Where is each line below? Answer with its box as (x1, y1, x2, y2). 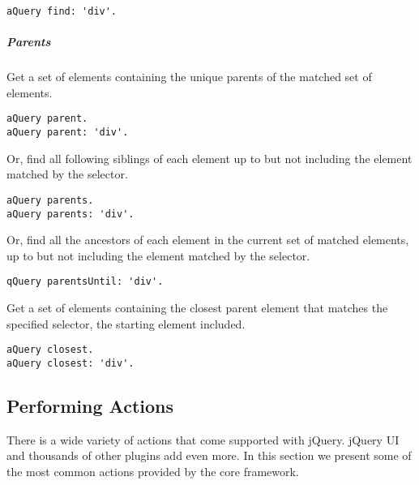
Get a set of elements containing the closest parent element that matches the (6, 299, 388, 316)
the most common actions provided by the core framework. (6, 462, 299, 479)
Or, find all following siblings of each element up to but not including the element (6, 149, 413, 166)
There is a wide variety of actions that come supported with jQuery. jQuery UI (6, 431, 400, 448)
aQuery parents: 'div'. (6, 208, 135, 220)
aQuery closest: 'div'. (6, 357, 135, 369)
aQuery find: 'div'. (6, 6, 118, 17)
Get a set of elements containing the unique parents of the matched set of (6, 68, 372, 85)
